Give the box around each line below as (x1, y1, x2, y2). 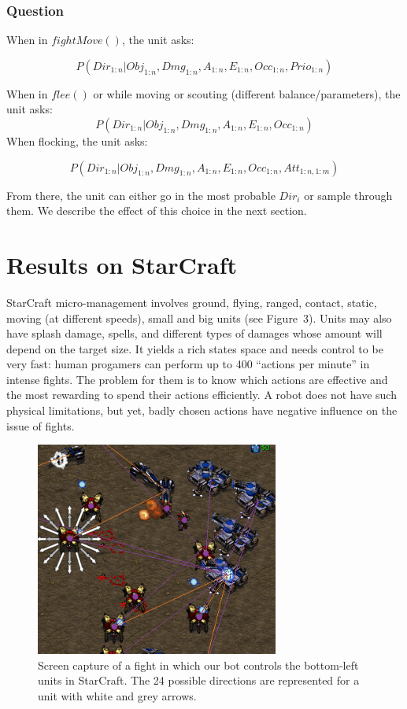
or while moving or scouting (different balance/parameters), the (93, 85, 401, 102)
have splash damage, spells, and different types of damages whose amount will (6, 325, 383, 342)
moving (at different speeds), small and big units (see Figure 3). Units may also (6, 309, 392, 326)
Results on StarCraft (6, 248, 237, 280)
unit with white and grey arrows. (38, 687, 197, 703)
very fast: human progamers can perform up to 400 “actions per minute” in (6, 356, 370, 372)
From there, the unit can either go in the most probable (6, 186, 276, 203)
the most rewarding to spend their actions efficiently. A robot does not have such (6, 386, 397, 403)
